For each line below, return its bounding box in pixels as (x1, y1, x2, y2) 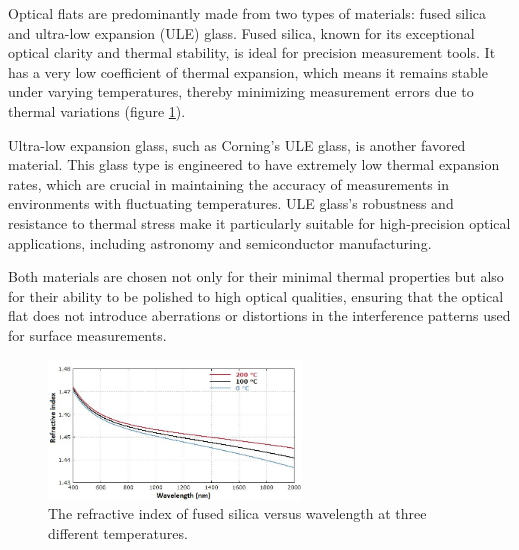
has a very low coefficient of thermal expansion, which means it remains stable (8, 61, 488, 82)
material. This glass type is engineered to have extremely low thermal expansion (8, 154, 500, 175)
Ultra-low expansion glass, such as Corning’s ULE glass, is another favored (8, 134, 466, 155)
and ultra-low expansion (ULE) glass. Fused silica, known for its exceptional (8, 22, 475, 43)
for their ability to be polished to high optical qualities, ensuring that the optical (8, 285, 504, 306)
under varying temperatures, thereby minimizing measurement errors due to (8, 81, 474, 102)
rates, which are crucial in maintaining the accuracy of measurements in (8, 173, 450, 194)
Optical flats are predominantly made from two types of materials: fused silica (8, 3, 487, 23)
